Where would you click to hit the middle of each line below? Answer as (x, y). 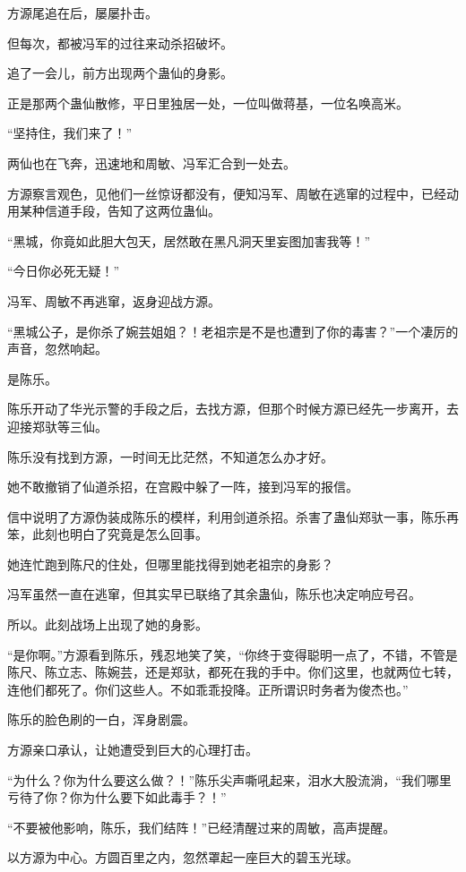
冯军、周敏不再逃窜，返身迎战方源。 (114, 300)
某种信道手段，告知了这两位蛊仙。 (120, 211)
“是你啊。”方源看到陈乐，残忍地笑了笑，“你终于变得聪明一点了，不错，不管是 (233, 654)
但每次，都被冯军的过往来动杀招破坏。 (120, 43)
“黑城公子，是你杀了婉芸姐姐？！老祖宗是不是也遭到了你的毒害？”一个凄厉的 (233, 331)
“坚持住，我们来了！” (70, 133)
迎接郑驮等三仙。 (57, 426)
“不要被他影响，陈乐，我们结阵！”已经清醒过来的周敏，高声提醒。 (202, 827)
